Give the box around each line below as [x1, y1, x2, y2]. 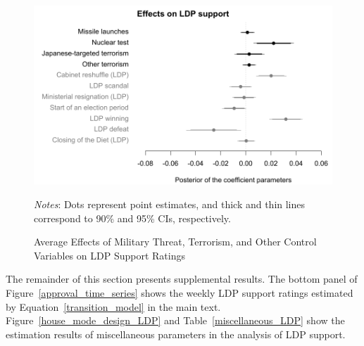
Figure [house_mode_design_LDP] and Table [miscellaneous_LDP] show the [6, 313, 345, 328]
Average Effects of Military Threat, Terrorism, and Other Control [34, 234, 317, 249]
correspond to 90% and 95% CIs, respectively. [34, 210, 231, 225]
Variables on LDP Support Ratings [34, 248, 185, 262]
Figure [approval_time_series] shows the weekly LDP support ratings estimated [6, 285, 353, 300]
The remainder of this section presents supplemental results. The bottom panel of [6, 271, 358, 286]
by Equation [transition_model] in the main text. [6, 299, 221, 314]
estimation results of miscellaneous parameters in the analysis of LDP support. [6, 326, 346, 341]
